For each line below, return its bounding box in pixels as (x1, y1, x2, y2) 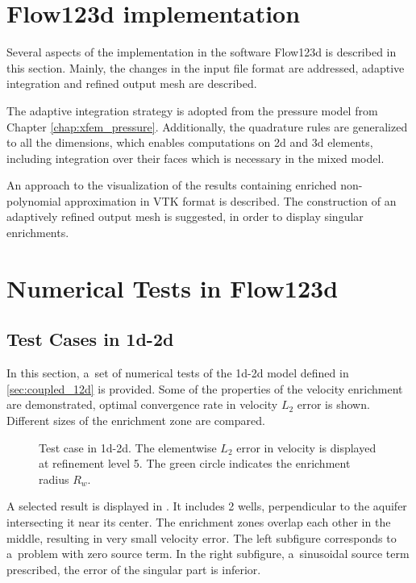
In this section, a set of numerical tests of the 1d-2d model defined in (6, 364, 349, 381)
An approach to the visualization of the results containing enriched (6, 177, 337, 194)
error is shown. (297, 396, 370, 413)
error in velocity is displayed (236, 439, 376, 456)
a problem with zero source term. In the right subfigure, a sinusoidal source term (6, 545, 410, 562)
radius (39, 470, 69, 487)
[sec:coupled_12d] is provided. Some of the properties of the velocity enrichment (6, 380, 403, 397)
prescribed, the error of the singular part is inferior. (6, 560, 261, 577)
